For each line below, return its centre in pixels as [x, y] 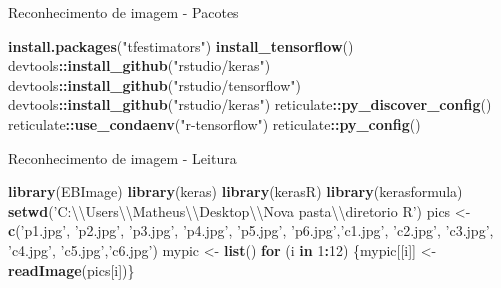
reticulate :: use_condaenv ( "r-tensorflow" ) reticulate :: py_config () [214, 123]
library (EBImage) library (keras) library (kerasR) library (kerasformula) [235, 191]
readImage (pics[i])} [71, 269]
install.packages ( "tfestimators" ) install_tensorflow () [181, 45]
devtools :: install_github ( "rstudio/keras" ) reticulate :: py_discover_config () [250, 104]
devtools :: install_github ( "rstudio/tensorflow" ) [154, 84]
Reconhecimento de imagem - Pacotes [123, 12]
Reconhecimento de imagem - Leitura [122, 157]
